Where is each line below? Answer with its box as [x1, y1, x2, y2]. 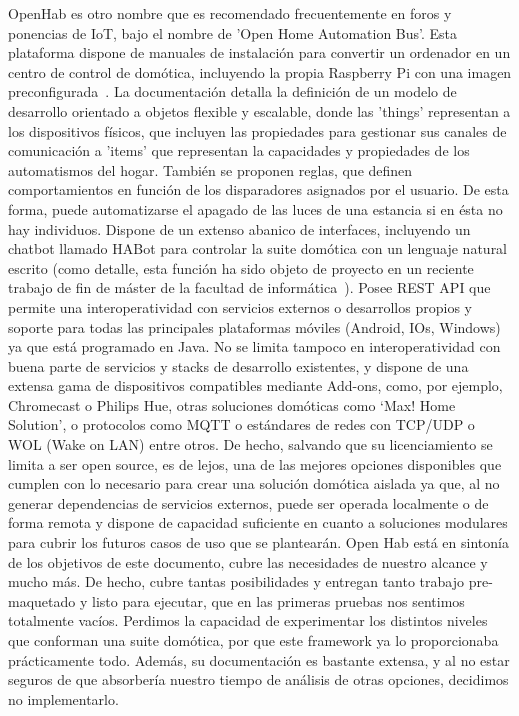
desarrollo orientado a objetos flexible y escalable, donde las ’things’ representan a [8, 100, 511, 121]
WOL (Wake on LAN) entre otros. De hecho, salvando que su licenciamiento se [8, 434, 493, 455]
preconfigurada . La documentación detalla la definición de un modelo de [8, 81, 457, 102]
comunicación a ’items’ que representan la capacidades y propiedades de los [8, 140, 470, 161]
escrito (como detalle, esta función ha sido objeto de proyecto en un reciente [8, 257, 474, 278]
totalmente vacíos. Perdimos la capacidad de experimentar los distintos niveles [8, 610, 488, 631]
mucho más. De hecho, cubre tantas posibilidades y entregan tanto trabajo [8, 571, 465, 592]
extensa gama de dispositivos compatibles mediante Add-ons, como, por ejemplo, [8, 375, 503, 396]
